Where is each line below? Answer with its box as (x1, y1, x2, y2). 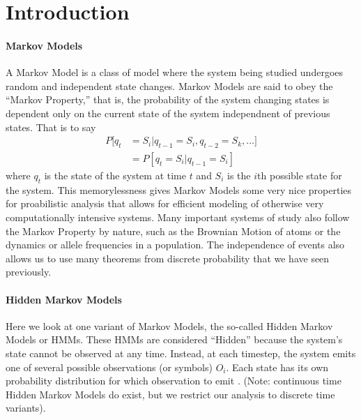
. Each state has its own (226, 359, 329, 374)
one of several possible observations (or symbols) (6, 359, 213, 374)
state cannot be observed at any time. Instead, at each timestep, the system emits (6, 345, 356, 360)
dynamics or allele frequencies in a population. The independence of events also (6, 237, 345, 252)
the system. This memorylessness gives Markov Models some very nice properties (6, 182, 352, 197)
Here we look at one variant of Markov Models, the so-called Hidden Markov (6, 318, 333, 333)
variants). (6, 400, 46, 415)
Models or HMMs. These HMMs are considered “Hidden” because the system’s (6, 332, 343, 347)
